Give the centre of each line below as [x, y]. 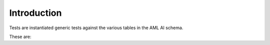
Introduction [35, 13]
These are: [20, 37]
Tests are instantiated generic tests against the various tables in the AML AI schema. [96, 28]
